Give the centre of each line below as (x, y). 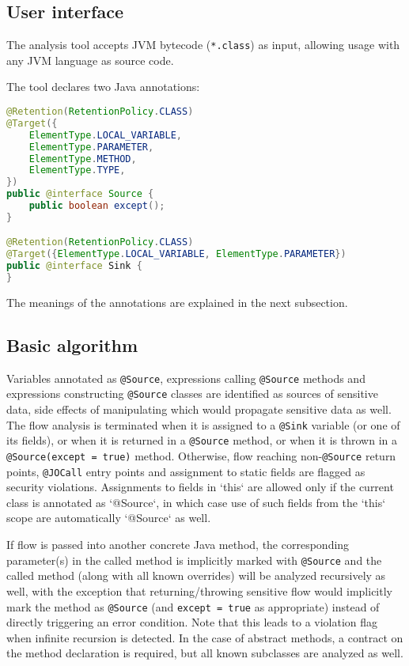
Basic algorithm (72, 344)
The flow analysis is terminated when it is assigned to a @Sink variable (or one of (203, 424)
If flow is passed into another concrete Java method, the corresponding (178, 545)
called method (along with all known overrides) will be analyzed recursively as (196, 575)
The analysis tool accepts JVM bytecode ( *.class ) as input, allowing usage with (203, 45)
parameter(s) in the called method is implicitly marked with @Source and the (194, 560)
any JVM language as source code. (90, 60)
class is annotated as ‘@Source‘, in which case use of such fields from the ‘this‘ (196, 502)
